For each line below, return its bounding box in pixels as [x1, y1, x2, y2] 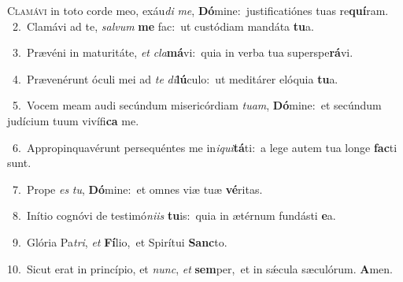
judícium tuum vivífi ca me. [7, 112, 139, 128]
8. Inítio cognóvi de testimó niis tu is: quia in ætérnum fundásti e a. [12, 207, 336, 224]
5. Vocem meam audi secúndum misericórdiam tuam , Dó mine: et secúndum [12, 97, 382, 113]
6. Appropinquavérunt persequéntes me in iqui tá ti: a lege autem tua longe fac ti [12, 139, 397, 155]
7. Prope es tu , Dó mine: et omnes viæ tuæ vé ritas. [12, 180, 263, 197]
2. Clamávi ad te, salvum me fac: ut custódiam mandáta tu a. [12, 17, 314, 34]
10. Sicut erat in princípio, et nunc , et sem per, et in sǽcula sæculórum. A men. [7, 260, 393, 276]
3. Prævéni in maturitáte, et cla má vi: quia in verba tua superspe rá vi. [12, 44, 353, 61]
